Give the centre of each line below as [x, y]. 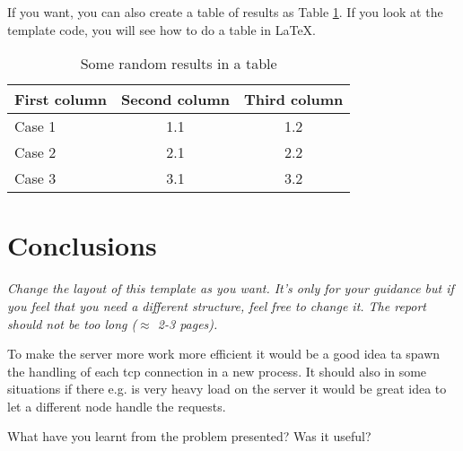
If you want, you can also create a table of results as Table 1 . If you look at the [225, 12]
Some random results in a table [179, 64]
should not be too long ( [72, 323]
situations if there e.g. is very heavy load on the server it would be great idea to [227, 389]
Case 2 [35, 152]
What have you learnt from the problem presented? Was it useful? [189, 436]
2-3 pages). [188, 323]
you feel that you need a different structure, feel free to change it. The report [217, 305]
